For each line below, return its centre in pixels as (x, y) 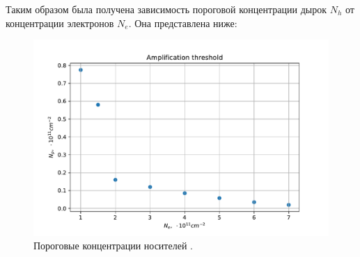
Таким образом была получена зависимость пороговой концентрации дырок (166, 9)
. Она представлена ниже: (183, 23)
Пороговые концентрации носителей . (113, 246)
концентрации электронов (60, 23)
